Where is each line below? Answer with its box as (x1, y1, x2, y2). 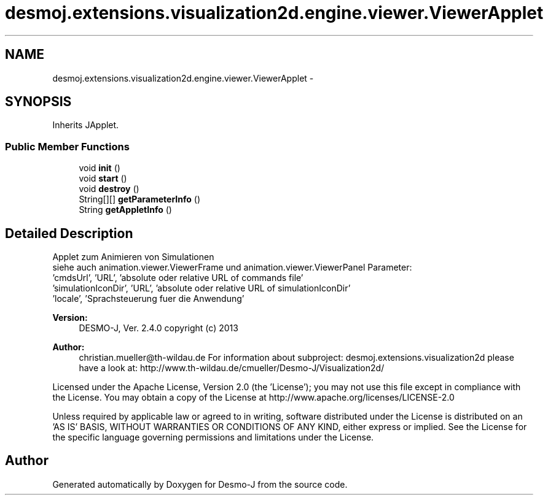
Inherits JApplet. (52, 120, 119, 131)
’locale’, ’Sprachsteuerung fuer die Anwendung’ (52, 293, 245, 304)
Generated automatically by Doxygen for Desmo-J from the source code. (52, 479, 348, 490)
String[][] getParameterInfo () (79, 194, 201, 205)
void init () (79, 163, 120, 174)
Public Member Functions (5, 140, 130, 153)
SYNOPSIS (5, 94, 72, 110)
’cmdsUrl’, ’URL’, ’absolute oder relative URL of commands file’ (52, 272, 303, 283)
